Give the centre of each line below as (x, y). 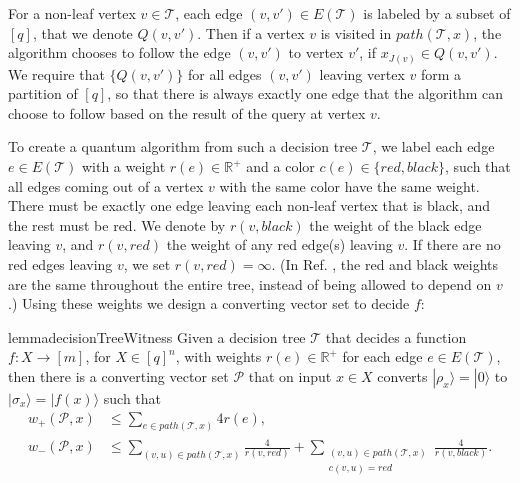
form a (441, 73)
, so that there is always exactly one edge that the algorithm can (305, 93)
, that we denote (82, 32)
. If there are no (452, 244)
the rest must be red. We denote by (117, 224)
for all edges (224, 73)
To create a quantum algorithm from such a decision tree (183, 146)
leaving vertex (362, 73)
